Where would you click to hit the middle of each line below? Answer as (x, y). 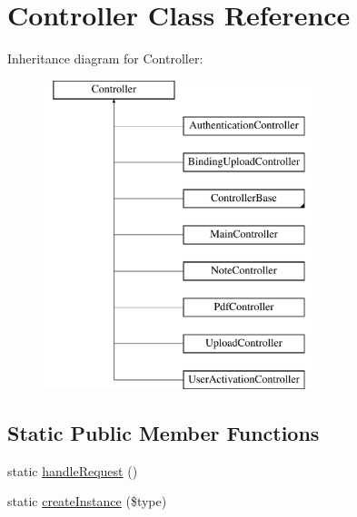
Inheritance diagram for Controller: (105, 59)
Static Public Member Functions (164, 432)
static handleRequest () (73, 470)
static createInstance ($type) (87, 501)
